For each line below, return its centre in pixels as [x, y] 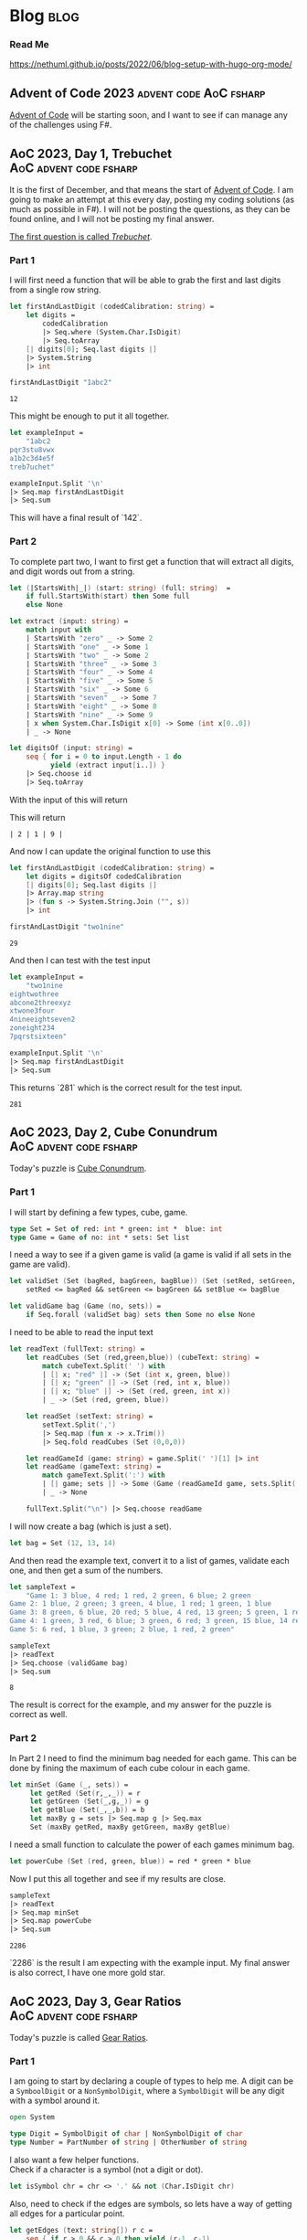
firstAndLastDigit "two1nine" [67, 927]
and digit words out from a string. [72, 571]
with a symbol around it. [55, 2101]
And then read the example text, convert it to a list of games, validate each [149, 1560]
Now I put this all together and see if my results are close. [118, 1878]
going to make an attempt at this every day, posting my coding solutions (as [152, 200]
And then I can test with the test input [80, 960]
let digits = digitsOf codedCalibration [104, 876]
